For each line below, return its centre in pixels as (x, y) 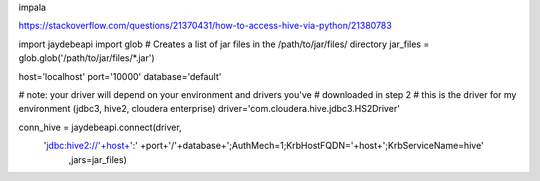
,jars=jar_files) (97, 159)
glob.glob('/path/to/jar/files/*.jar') (86, 58)
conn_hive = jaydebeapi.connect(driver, (100, 127)
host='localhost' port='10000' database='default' (120, 76)
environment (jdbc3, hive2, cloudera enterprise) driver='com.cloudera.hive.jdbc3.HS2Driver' (209, 109)
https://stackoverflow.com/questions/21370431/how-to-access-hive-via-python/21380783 (205, 26)
